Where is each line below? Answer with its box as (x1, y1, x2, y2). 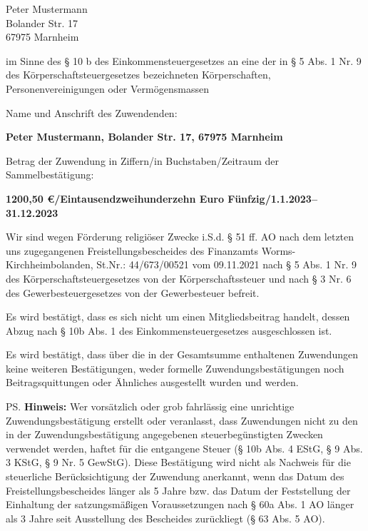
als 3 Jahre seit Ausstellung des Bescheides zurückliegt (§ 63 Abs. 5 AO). (6, 510, 325, 525)
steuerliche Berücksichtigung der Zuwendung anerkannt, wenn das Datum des (6, 469, 344, 484)
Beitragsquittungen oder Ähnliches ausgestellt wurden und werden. (6, 375, 299, 390)
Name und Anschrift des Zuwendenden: (6, 105, 178, 120)
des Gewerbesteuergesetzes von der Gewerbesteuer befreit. (6, 285, 260, 300)
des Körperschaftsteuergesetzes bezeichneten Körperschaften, (6, 67, 271, 82)
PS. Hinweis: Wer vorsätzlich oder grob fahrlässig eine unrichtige (6, 399, 295, 414)
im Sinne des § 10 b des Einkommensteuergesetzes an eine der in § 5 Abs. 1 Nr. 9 (6, 53, 362, 68)
